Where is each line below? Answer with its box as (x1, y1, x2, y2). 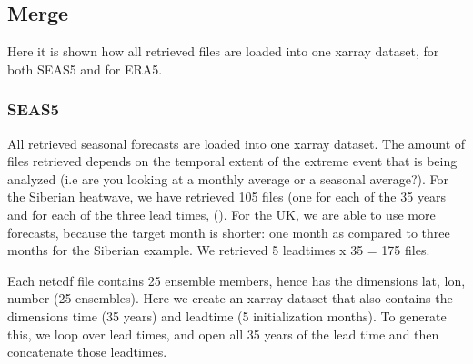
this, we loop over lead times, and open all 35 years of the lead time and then (7, 324, 439, 343)
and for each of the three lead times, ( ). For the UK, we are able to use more (7, 204, 436, 223)
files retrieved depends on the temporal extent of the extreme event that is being (7, 152, 458, 171)
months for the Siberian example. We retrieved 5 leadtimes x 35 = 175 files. (7, 241, 430, 260)
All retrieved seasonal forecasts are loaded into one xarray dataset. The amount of (7, 133, 466, 152)
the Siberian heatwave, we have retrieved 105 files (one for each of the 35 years (7, 187, 447, 206)
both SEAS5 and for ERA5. (7, 59, 163, 78)
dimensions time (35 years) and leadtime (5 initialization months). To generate (7, 306, 447, 325)
